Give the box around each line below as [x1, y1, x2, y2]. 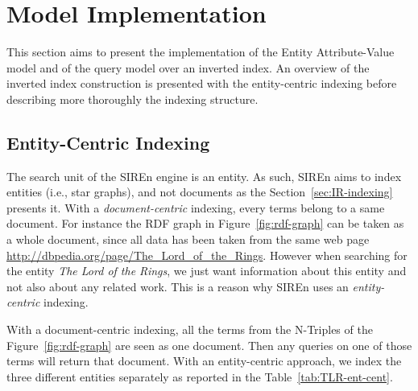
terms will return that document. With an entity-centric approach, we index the [6, 352, 402, 369]
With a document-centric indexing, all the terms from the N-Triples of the [6, 321, 373, 338]
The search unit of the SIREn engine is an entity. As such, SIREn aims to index [6, 167, 402, 184]
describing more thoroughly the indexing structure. [6, 90, 259, 107]
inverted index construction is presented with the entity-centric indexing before [6, 75, 397, 92]
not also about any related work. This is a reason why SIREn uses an [6, 278, 349, 294]
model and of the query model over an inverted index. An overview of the [6, 59, 370, 76]
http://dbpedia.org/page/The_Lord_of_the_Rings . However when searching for [6, 246, 408, 263]
